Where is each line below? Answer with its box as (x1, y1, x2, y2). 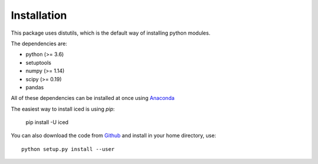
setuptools (25, 59, 51, 66)
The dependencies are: (11, 40, 68, 47)
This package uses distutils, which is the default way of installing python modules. (11, 29, 211, 36)
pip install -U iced (25, 119, 69, 126)
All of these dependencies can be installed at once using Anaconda (11, 95, 175, 102)
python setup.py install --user (21, 146, 115, 152)
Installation (11, 9, 67, 22)
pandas (25, 83, 44, 91)
